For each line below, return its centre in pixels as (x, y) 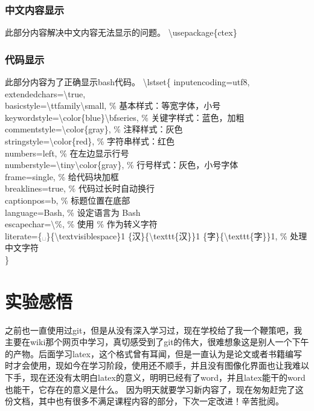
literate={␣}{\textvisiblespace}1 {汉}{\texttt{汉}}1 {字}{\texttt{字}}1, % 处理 (156, 235)
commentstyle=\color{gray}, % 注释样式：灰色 (94, 129)
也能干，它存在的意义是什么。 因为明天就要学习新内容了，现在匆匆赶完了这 (154, 389)
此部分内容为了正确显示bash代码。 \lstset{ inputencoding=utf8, (127, 82)
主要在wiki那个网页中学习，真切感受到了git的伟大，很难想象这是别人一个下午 (157, 342)
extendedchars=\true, (45, 93)
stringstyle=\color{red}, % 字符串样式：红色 (90, 141)
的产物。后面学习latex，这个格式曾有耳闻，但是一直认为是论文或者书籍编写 (153, 353)
